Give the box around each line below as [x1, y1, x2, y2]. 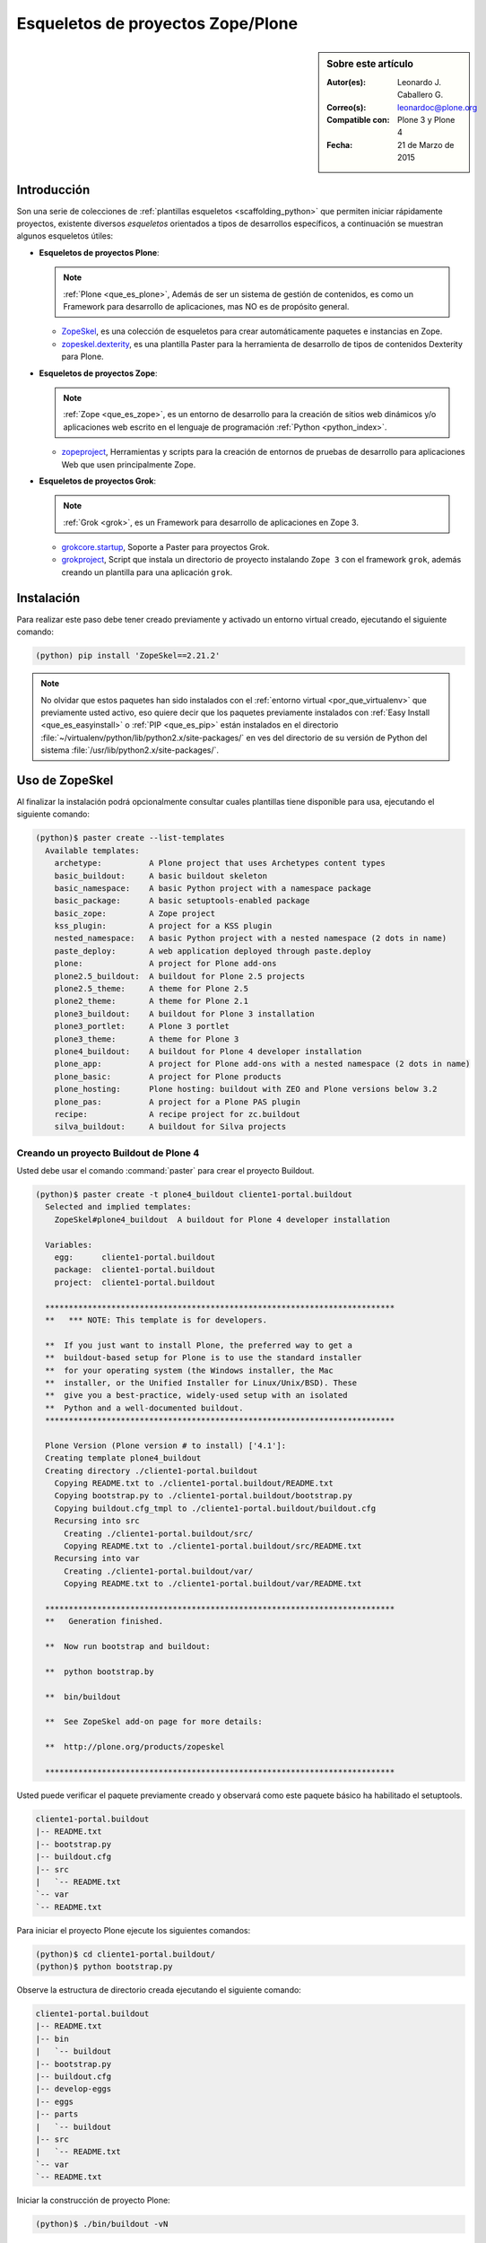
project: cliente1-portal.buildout [54, 1277, 215, 1287]
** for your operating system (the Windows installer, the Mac [45, 1365, 334, 1375]
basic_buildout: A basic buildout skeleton [54, 870, 268, 881]
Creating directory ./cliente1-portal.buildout [45, 1465, 258, 1476]
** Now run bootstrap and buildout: [45, 1642, 211, 1652]
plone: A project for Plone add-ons [54, 958, 277, 969]
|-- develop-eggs [35, 2084, 112, 2094]
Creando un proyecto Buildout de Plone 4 [16, 1147, 200, 1159]
